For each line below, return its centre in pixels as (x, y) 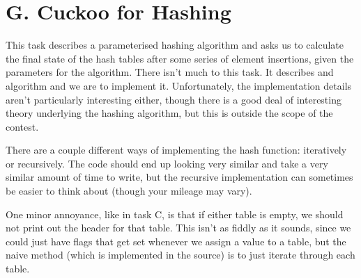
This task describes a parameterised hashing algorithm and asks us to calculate (175, 45)
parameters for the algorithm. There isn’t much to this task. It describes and (170, 72)
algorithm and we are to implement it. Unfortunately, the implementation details (179, 85)
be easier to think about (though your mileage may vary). (129, 191)
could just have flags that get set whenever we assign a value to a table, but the (176, 241)
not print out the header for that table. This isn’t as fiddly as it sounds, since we (178, 228)
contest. (22, 126)
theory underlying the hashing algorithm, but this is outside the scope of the (169, 113)
